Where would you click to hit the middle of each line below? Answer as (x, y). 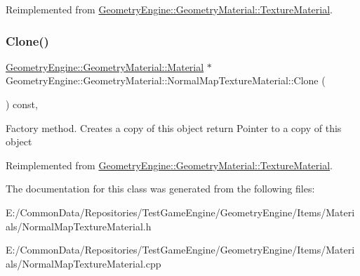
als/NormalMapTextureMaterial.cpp (84, 263)
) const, (22, 104)
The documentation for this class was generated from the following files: (160, 189)
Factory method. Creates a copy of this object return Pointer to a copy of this (174, 127)
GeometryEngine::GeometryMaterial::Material (105, 66)
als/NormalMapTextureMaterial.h (79, 226)
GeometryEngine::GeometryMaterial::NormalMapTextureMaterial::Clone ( (166, 80)
